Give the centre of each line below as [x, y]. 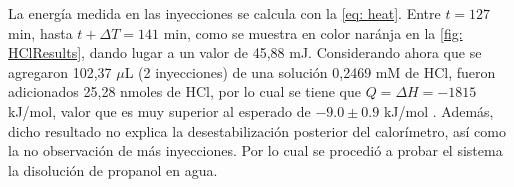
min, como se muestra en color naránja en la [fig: [313, 32]
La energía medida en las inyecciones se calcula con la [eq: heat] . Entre [224, 13]
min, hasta [40, 32]
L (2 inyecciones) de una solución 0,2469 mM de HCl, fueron [310, 71]
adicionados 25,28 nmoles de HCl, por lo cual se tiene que [184, 91]
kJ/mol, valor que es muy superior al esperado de [159, 110]
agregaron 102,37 [60, 71]
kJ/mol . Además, [438, 110]
